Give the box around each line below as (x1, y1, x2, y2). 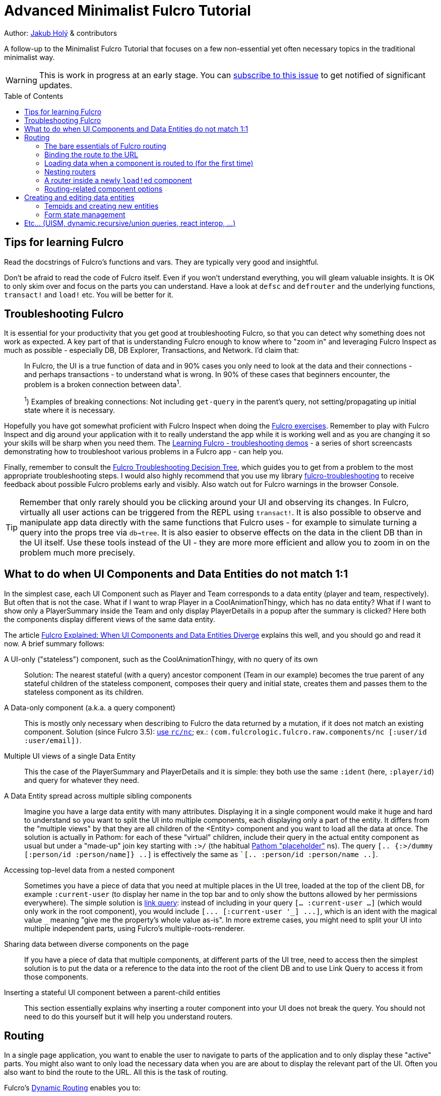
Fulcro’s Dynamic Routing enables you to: (4, 1083, 141, 1092)
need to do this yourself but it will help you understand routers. (24, 1012, 233, 1021)
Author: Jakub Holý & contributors (4, 28, 117, 37)
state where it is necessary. (24, 405, 115, 414)
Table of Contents (4, 91, 64, 100)
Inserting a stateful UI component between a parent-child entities (4, 988, 221, 997)
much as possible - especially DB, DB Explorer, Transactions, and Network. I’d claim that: (4, 346, 299, 355)
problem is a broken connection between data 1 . (24, 379, 181, 389)
